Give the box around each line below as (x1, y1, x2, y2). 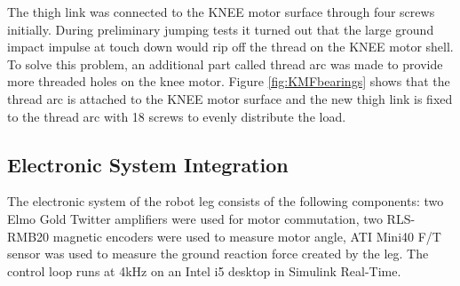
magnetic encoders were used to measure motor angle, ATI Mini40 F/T (52, 226, 441, 245)
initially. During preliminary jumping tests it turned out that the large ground (7, 20, 434, 38)
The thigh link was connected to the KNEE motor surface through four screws (7, 3, 435, 20)
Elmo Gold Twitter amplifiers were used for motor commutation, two (7, 209, 383, 227)
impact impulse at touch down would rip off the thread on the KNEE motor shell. (7, 37, 454, 56)
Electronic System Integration (7, 150, 289, 178)
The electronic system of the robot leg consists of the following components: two (7, 192, 444, 211)
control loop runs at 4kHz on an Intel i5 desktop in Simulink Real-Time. (7, 261, 401, 280)
